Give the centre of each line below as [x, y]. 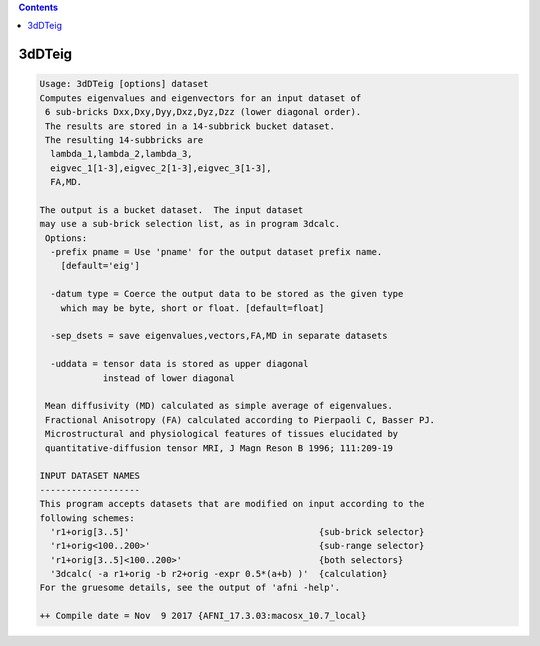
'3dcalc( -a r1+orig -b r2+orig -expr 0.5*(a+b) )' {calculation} [219, 574]
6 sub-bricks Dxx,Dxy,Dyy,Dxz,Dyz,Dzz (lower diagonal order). [203, 112]
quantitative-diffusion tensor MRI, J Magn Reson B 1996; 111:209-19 [219, 448]
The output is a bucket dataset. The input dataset [171, 209]
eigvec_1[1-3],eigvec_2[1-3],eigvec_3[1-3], [161, 168]
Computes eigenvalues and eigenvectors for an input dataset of [200, 98]
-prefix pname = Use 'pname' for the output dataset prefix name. [216, 252]
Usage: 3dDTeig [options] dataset [124, 84]
